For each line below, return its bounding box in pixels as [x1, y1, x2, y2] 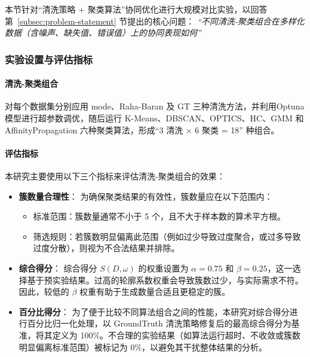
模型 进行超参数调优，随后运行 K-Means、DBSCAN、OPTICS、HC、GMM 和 [5, 112, 304, 124]
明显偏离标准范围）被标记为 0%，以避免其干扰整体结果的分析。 [19, 340, 268, 353]
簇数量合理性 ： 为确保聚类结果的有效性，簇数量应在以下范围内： [19, 190, 273, 202]
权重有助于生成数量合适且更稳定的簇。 [79, 285, 231, 298]
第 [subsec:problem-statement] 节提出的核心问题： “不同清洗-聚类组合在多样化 [5, 14, 305, 27]
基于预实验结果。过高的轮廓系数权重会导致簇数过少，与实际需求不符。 [27, 273, 303, 286]
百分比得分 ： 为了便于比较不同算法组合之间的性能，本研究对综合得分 [19, 305, 290, 318]
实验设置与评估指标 [5, 51, 93, 66]
